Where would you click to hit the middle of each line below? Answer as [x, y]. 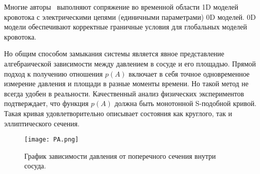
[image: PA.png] [52, 140]
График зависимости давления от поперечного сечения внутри [120, 155]
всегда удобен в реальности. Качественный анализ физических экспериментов [124, 93]
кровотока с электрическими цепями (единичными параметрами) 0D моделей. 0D [130, 16]
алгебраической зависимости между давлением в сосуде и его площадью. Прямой [130, 63]
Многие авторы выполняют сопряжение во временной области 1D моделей [121, 7]
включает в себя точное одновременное [189, 73]
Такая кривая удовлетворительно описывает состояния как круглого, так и [118, 113]
